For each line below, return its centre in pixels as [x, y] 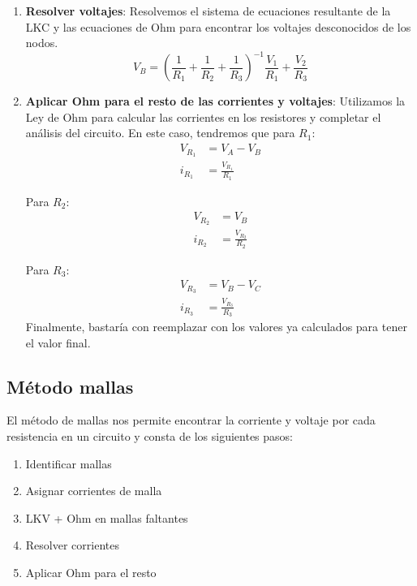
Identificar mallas [69, 463]
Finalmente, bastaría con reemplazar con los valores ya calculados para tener [216, 327]
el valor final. [58, 342]
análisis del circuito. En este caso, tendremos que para [160, 133]
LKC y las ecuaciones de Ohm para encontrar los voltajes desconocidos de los [218, 26]
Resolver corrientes [72, 545]
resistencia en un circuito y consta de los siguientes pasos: [150, 436]
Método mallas [70, 386]
